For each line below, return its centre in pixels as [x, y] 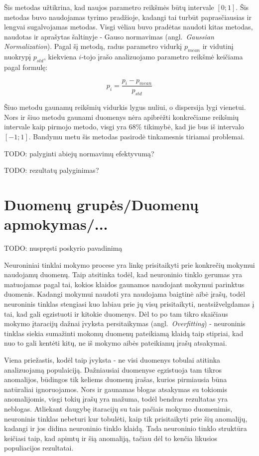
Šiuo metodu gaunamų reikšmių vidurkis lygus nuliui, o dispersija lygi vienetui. [125, 107]
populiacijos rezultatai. [39, 448]
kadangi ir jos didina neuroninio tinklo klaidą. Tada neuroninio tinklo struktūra [126, 428]
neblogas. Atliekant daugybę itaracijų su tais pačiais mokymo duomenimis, [118, 408]
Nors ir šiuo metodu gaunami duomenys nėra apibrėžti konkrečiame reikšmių [122, 117]
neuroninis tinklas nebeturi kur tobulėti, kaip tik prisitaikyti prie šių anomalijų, [126, 418]
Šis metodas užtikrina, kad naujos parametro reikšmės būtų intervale [109, 7]
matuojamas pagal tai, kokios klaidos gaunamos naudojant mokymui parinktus [124, 284]
